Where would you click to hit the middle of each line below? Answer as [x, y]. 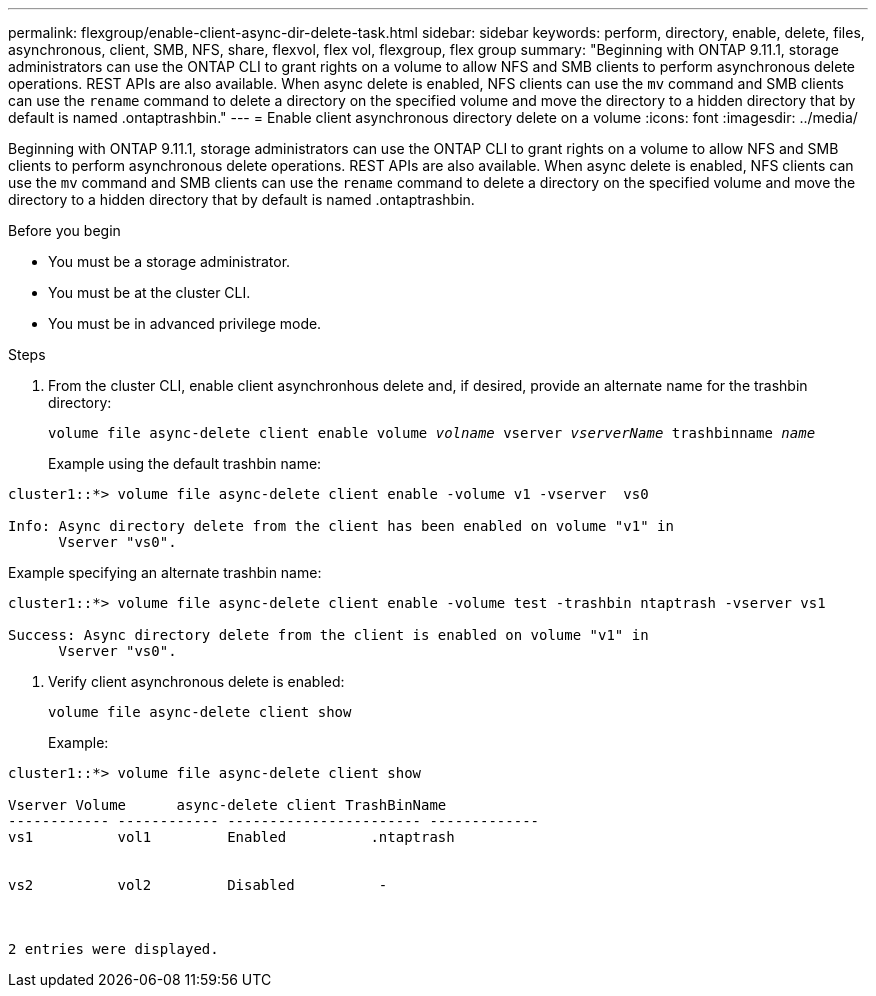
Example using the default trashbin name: [185, 463]
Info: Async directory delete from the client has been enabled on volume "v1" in [341, 526]
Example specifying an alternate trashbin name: [165, 572]
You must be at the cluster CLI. [149, 292]
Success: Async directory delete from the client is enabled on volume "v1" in [328, 635]
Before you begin [64, 230]
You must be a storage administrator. [169, 261]
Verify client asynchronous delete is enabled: [196, 681]
